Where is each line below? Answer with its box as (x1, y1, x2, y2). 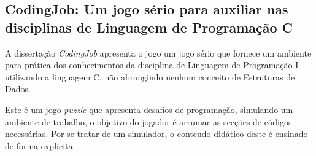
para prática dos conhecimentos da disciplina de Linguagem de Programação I (5, 58, 299, 71)
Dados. (5, 82, 31, 95)
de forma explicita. (5, 139, 75, 152)
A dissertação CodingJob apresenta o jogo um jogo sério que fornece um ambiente (5, 46, 312, 59)
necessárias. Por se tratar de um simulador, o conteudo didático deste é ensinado (5, 127, 308, 140)
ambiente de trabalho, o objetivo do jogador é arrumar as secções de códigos (5, 115, 292, 128)
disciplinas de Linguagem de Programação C (5, 17, 293, 36)
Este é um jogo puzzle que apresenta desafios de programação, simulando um (5, 103, 293, 115)
